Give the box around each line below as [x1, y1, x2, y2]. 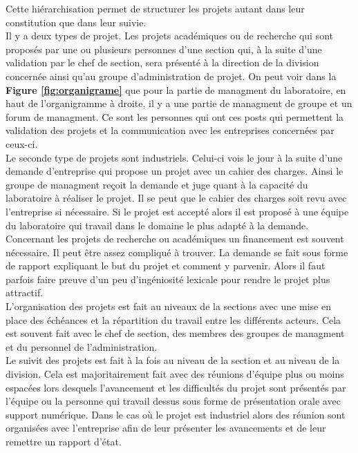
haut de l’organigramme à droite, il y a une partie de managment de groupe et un [6, 96, 352, 110]
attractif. [6, 285, 44, 300]
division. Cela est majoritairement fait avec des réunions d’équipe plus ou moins [6, 367, 344, 381]
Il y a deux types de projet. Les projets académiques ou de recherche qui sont [6, 28, 333, 43]
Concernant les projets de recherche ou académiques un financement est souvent [6, 231, 344, 246]
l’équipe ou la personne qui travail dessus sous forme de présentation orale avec [6, 394, 341, 408]
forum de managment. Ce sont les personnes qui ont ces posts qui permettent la [6, 109, 344, 124]
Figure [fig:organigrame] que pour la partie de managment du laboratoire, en [6, 82, 346, 97]
